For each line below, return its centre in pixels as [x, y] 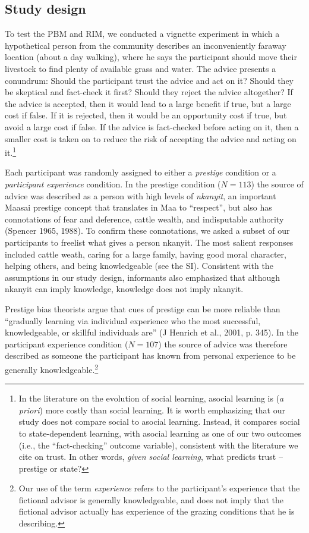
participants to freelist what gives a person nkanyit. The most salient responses [149, 242]
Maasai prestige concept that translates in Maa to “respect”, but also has [138, 207]
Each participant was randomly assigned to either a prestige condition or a [141, 172]
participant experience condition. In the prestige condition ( [113, 184]
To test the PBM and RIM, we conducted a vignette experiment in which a [142, 34]
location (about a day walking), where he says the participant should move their [151, 57]
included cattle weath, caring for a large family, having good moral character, [146, 254]
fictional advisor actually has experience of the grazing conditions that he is [157, 511]
